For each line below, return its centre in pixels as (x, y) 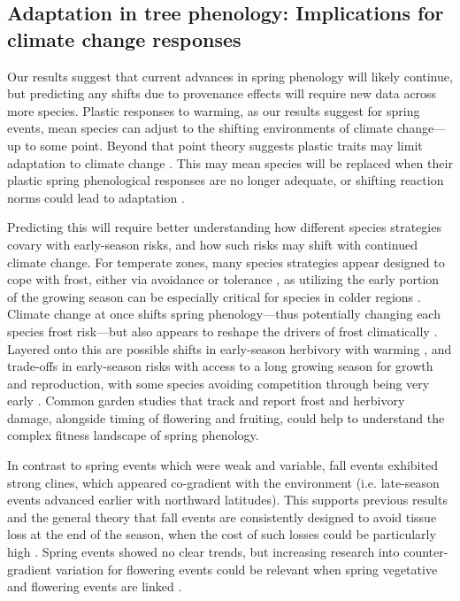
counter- (426, 552)
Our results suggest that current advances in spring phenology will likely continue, (230, 76)
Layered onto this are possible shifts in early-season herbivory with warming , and (230, 348)
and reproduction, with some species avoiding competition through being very (218, 383)
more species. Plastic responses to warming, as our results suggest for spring (214, 110)
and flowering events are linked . (95, 586)
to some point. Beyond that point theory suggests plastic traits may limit (224, 145)
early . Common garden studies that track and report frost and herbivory (206, 401)
